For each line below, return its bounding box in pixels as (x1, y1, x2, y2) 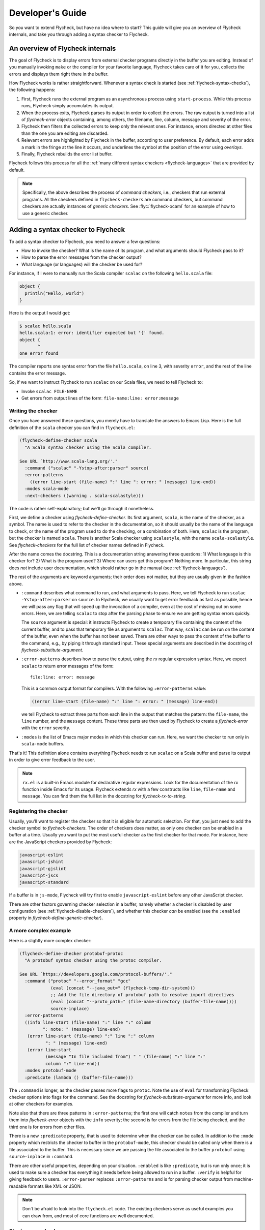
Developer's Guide (9, 7, 87, 18)
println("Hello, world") (25, 290, 84, 296)
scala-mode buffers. (21, 741, 65, 747)
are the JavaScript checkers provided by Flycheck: (9, 839, 112, 845)
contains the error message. (9, 370, 66, 376)
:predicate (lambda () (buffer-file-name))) (25, 1075, 133, 1080)
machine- (234, 1176, 254, 1182)
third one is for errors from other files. (9, 1124, 86, 1130)
